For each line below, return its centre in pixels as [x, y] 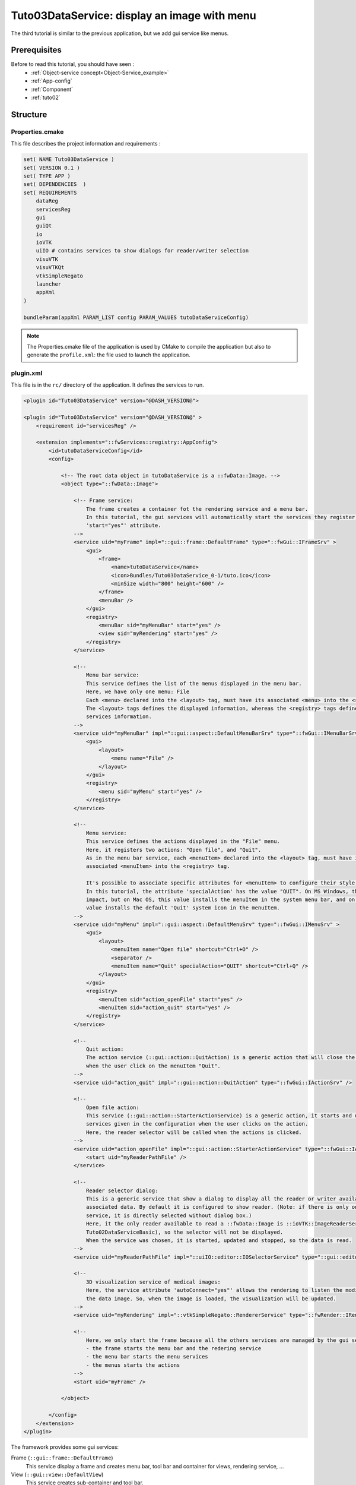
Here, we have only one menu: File [138, 692]
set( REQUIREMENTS [50, 192]
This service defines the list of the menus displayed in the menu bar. [194, 683]
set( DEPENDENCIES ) [55, 184]
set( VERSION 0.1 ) [52, 168]
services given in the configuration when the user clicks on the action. [197, 1124]
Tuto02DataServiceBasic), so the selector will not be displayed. [185, 1232]
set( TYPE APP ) [47, 176]
